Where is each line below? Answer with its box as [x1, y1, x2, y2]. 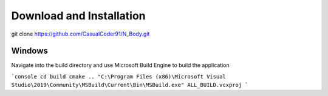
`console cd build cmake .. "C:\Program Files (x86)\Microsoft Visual [11, 73, 226, 80]
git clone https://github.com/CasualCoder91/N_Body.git [11, 30, 150, 37]
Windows [11, 46, 48, 56]
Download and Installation [11, 9, 146, 22]
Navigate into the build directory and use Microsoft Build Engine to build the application [11, 62, 230, 69]
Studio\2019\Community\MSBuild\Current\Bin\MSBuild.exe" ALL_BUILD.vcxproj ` [11, 82, 248, 89]
